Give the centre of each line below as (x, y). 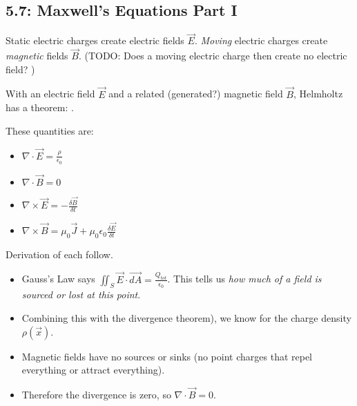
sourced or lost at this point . (81, 294)
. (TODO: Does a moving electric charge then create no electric (213, 56)
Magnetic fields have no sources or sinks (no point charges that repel (167, 356)
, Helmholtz (318, 94)
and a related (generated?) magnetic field (196, 94)
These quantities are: (50, 130)
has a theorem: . (40, 107)
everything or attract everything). (93, 370)
